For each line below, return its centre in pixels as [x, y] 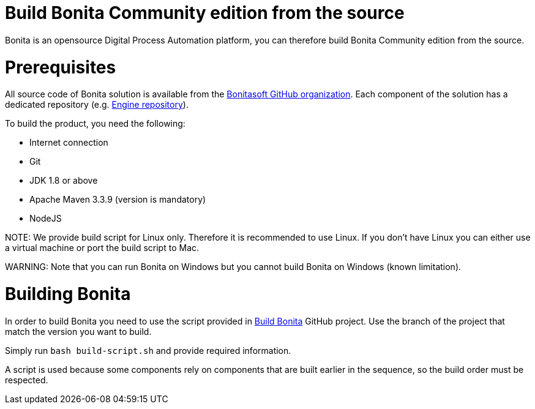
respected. [27, 380]
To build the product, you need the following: [95, 124]
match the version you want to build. [78, 331]
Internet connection [69, 143]
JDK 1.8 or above [64, 181]
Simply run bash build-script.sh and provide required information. [148, 350]
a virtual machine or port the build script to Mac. [102, 248]
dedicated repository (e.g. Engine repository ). [97, 105]
